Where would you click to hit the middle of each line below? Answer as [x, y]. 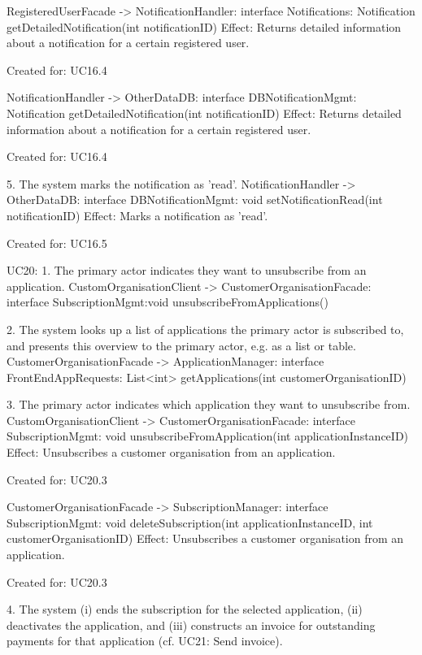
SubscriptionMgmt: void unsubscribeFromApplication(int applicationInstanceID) [208, 436]
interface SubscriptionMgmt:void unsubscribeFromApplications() [167, 302]
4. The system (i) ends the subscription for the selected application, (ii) [185, 609]
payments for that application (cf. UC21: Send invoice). [145, 641]
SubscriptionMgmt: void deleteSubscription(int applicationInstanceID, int [190, 522]
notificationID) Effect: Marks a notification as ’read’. [137, 215]
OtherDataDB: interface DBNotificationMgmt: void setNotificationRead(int [195, 200]
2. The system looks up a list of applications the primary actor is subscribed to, [205, 329]
